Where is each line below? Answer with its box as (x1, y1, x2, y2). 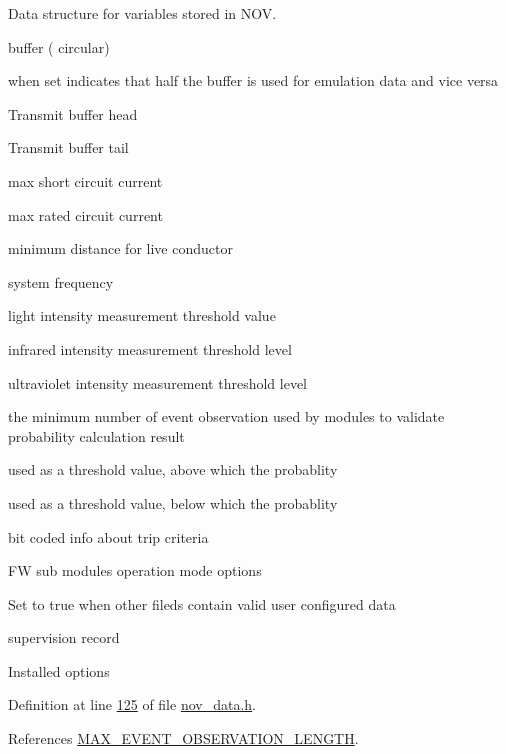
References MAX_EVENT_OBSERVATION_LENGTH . (8, 728, 359, 749)
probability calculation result (8, 425, 185, 446)
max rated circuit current (8, 204, 163, 225)
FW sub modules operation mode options (8, 560, 262, 581)
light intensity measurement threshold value (8, 305, 276, 326)
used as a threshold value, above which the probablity (8, 459, 338, 480)
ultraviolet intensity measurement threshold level (8, 372, 308, 393)
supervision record (8, 627, 120, 648)
